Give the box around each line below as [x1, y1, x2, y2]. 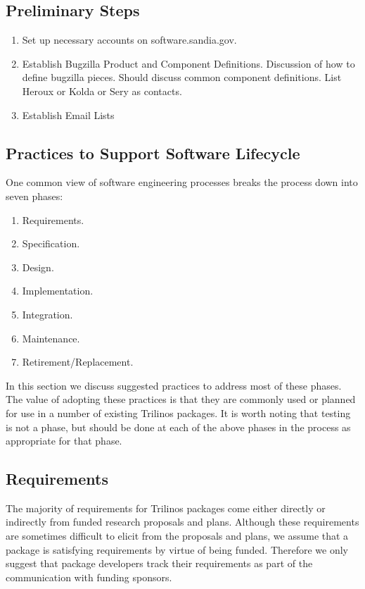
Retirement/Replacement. [22, 354, 134, 369]
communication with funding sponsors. [6, 569, 172, 584]
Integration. [22, 306, 73, 321]
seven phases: [6, 188, 63, 203]
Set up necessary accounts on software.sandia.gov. [22, 32, 237, 47]
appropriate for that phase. [6, 433, 122, 448]
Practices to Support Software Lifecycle [6, 142, 300, 163]
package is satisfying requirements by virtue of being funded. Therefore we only [6, 542, 349, 557]
